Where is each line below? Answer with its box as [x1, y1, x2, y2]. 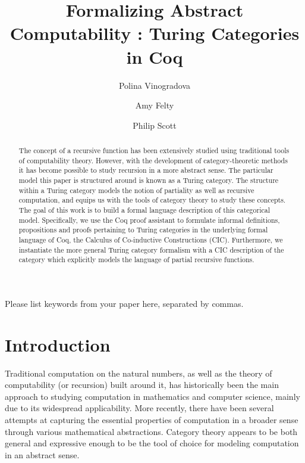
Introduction [5, 332, 111, 356]
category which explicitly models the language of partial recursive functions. [18, 254, 254, 265]
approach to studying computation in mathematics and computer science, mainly [5, 390, 300, 402]
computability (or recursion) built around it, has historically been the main [5, 378, 279, 391]
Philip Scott [133, 119, 177, 131]
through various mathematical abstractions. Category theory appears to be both [5, 425, 298, 437]
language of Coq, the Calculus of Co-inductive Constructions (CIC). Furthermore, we [18, 234, 283, 244]
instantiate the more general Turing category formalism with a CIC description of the [18, 244, 284, 254]
